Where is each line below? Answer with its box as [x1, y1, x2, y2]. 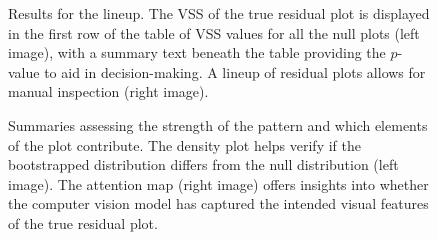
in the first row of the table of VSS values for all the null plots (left [8, 22, 420, 43]
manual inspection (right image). [8, 81, 209, 102]
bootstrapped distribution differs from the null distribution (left [8, 154, 399, 175]
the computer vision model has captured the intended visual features [8, 193, 429, 214]
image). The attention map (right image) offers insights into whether [8, 173, 429, 194]
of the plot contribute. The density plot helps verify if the [8, 134, 361, 155]
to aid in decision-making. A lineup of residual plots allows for [44, 61, 426, 82]
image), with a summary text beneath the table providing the [8, 42, 386, 63]
